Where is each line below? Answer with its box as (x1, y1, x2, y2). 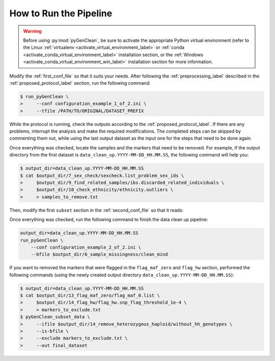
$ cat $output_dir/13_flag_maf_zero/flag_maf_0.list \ (20, 293, 160, 298)
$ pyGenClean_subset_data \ (20, 314, 90, 320)
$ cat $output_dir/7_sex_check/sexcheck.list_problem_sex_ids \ (20, 172, 184, 178)
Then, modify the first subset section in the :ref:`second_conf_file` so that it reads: (9, 207, 184, 213)
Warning (23, 28, 42, 34)
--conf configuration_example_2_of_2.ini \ (31, 244, 141, 250)
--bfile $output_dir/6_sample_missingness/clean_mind (31, 251, 168, 257)
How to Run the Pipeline (9, 8, 113, 19)
